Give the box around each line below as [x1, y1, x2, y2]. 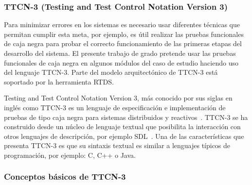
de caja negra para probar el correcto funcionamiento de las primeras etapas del [4, 38, 242, 49]
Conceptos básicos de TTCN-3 [4, 170, 126, 183]
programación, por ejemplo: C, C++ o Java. [4, 150, 136, 160]
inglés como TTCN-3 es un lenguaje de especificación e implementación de [4, 102, 226, 112]
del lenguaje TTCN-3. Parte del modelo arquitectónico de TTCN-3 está [4, 67, 218, 77]
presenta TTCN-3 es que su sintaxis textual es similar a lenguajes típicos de [4, 140, 231, 151]
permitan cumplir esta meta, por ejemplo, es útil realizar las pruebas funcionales [4, 29, 244, 39]
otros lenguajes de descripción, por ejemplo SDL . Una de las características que [4, 131, 244, 141]
